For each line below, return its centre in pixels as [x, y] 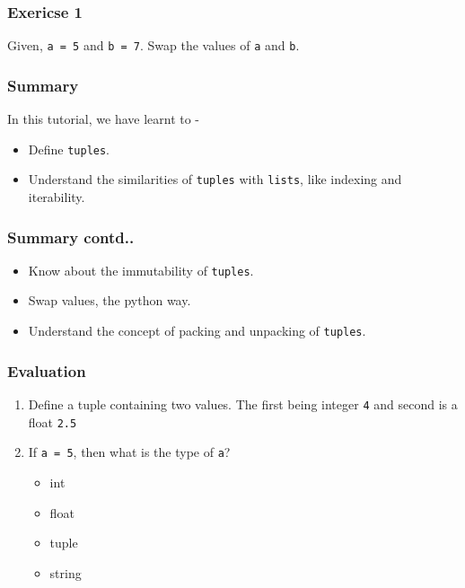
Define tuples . [69, 149]
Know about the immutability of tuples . [141, 270]
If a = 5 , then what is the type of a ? [129, 452]
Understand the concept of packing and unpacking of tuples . [197, 331]
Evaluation [47, 370]
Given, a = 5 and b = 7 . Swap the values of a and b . [154, 45]
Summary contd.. [71, 237]
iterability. [57, 197]
